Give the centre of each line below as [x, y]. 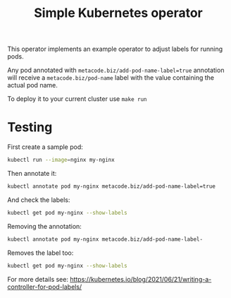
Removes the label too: [40, 253]
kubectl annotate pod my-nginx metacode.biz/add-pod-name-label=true [112, 186]
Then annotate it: [32, 173]
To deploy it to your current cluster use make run [77, 99]
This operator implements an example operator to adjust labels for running [115, 49]
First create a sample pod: [45, 147]
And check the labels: [39, 200]
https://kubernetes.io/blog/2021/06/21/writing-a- [141, 279]
